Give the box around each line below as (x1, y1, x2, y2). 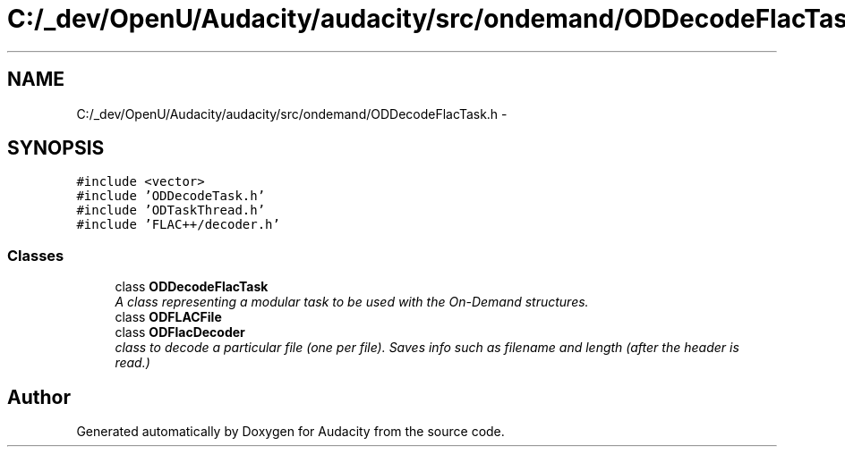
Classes (7, 246, 64, 265)
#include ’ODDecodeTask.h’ (76, 189, 266, 204)
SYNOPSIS (7, 137, 105, 160)
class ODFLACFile (115, 309, 222, 325)
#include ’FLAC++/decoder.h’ (76, 217, 280, 232)
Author (7, 385, 71, 408)
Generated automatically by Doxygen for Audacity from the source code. (76, 424, 505, 440)
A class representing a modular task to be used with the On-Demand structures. (115, 294, 589, 310)
